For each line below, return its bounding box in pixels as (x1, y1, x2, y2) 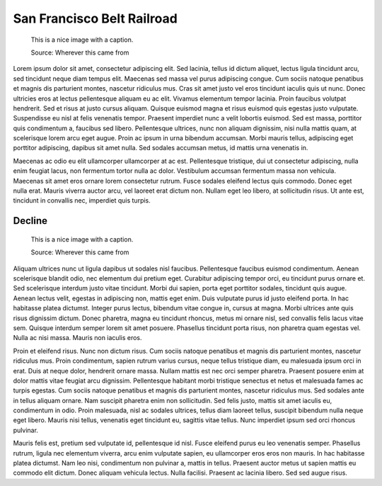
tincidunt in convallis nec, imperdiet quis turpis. (13, 196, 151, 205)
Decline (13, 215, 47, 227)
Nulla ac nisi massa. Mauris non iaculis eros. (13, 334, 142, 342)
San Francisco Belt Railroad (13, 11, 178, 26)
